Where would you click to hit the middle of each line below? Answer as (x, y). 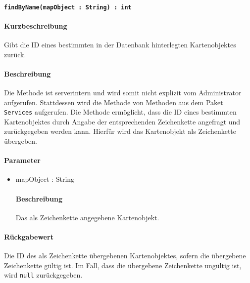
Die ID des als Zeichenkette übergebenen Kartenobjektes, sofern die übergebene (125, 256)
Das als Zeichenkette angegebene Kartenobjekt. (87, 217)
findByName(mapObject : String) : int (68, 7)
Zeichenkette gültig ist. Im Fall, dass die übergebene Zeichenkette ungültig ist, (123, 265)
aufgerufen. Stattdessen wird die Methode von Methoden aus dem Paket (114, 102)
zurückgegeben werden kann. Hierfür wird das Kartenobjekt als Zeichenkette (120, 131)
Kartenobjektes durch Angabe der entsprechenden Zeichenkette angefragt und (122, 121)
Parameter (22, 160)
